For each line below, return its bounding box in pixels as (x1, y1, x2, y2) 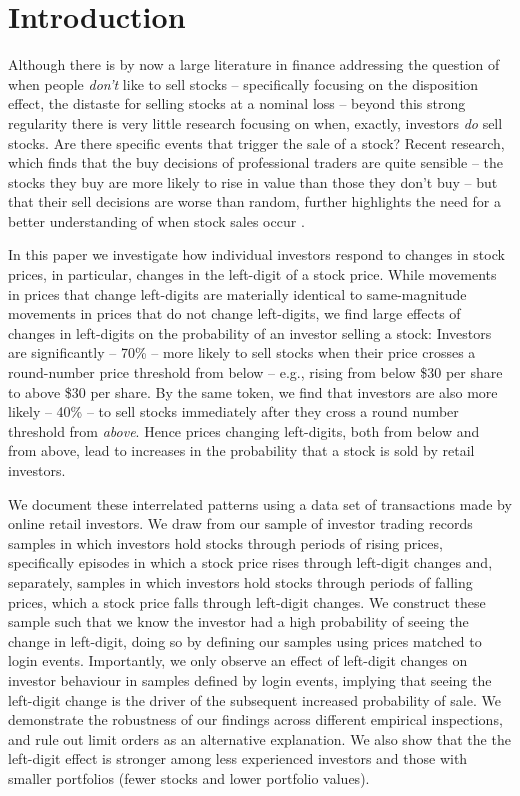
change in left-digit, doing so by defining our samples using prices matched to (8, 630, 482, 651)
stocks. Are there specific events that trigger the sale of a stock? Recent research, (8, 132, 505, 153)
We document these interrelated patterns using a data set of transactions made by (8, 493, 512, 514)
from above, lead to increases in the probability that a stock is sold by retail (8, 440, 475, 461)
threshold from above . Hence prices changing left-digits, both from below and (8, 420, 480, 441)
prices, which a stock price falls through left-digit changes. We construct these (8, 591, 486, 612)
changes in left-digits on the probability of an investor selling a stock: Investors (8, 322, 492, 343)
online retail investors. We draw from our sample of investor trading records (8, 513, 473, 534)
